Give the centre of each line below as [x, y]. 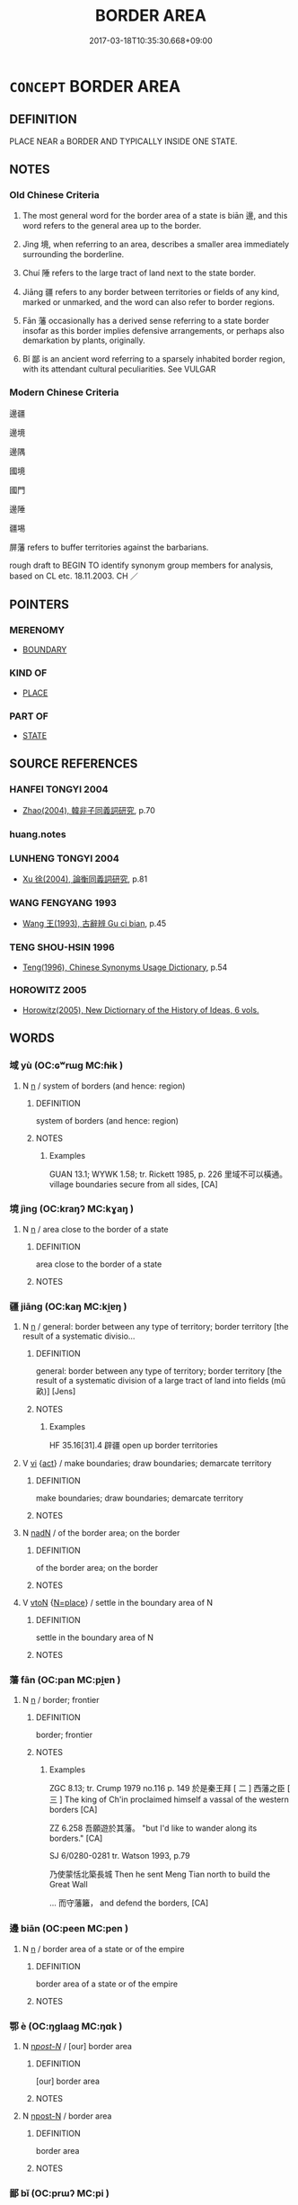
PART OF [29, 716]
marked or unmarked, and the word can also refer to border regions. [149, 302]
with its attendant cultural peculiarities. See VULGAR [119, 369]
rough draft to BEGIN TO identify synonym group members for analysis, [141, 565]
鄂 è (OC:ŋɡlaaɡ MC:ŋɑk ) [66, 2026]
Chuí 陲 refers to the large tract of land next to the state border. [139, 273]
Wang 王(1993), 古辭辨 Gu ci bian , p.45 [94, 924]
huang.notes [38, 834]
